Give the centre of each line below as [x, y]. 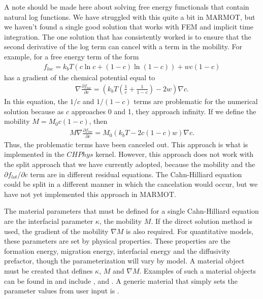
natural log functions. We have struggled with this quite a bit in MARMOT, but [130, 16]
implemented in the [34, 154]
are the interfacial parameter [49, 221]
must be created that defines [48, 270]
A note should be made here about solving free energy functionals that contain [127, 7]
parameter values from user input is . [62, 291]
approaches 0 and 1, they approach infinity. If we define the [164, 111]
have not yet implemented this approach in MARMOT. [90, 194]
